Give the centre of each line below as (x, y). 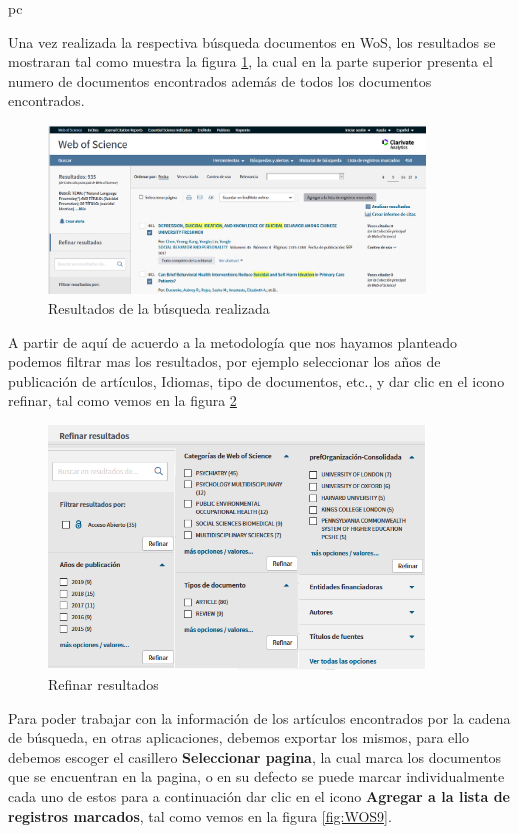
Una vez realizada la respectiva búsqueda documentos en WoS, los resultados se (252, 41)
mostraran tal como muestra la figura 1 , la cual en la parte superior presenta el (250, 61)
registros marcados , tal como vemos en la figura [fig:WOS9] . (200, 815)
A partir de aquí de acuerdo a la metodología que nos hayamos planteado (233, 341)
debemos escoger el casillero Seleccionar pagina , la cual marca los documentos (255, 756)
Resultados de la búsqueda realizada (159, 307)
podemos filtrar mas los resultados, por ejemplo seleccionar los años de (224, 361)
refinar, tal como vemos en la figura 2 (122, 400)
